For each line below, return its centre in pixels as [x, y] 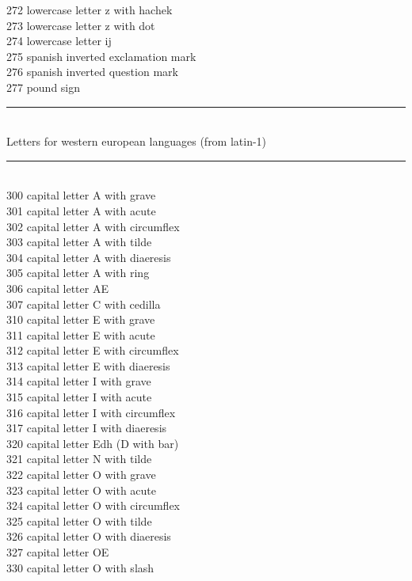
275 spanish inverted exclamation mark [101, 56]
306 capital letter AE [57, 288]
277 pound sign [44, 87]
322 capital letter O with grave [81, 475]
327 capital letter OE [58, 552]
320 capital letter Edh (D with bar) [93, 443]
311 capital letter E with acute [81, 334]
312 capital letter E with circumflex [93, 350]
